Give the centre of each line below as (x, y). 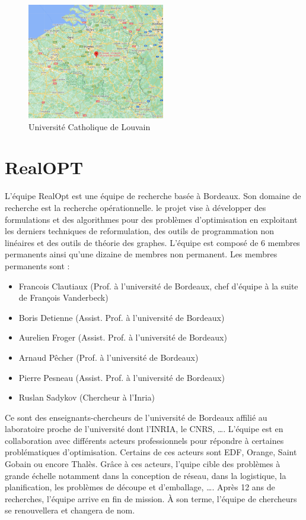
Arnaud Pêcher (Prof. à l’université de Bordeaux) (109, 357)
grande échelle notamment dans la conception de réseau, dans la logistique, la (146, 475)
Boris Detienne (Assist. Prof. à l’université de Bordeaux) (122, 317)
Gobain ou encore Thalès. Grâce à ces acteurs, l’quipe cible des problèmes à (143, 464)
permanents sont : (37, 265)
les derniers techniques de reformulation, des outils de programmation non (140, 231)
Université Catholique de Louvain (90, 126)
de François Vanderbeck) (63, 297)
